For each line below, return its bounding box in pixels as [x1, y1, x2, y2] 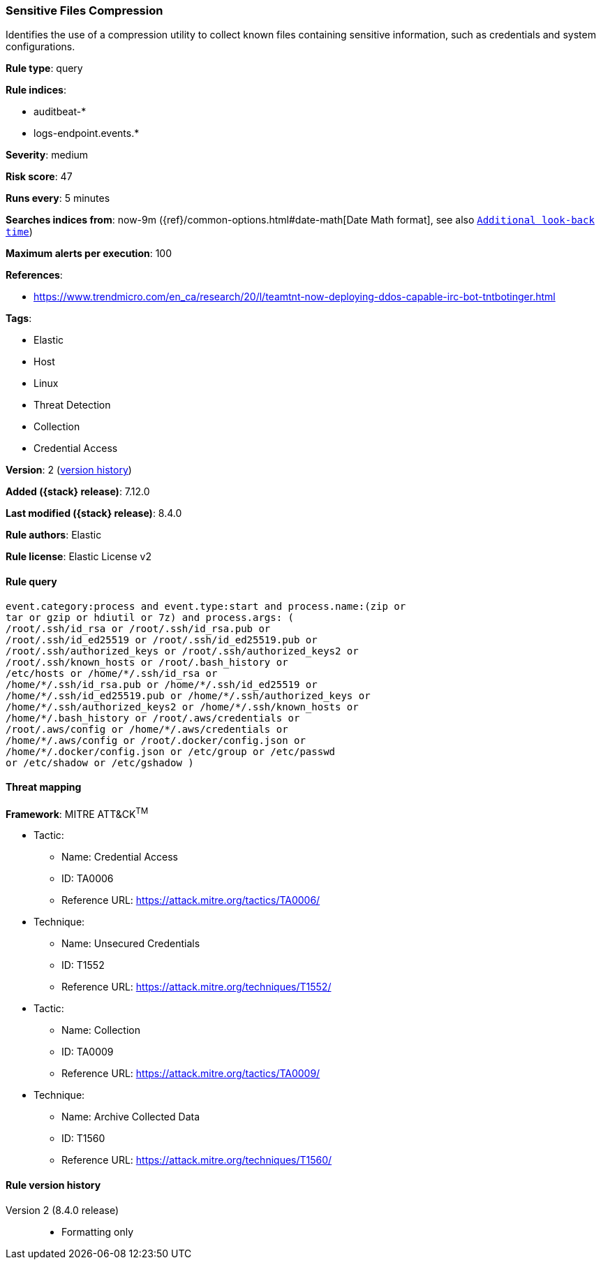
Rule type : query [6, 62, 83, 75]
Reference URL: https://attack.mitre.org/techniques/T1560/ [61, 1154, 332, 1167]
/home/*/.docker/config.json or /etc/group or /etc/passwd [6, 745, 336, 757]
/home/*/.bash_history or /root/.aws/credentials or [6, 712, 300, 724]
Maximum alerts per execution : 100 [6, 247, 172, 260]
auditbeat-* [34, 105, 87, 118]
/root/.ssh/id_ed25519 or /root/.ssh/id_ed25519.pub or [6, 634, 318, 645]
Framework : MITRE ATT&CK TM [6, 805, 149, 820]
